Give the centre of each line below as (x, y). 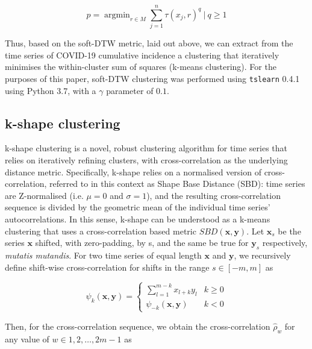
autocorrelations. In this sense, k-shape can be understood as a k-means (138, 219)
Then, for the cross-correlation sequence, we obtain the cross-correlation (138, 326)
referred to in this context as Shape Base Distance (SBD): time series (177, 184)
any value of (27, 338)
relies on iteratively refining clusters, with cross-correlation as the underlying (146, 159)
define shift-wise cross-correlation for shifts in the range (107, 267)
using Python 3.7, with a (51, 90)
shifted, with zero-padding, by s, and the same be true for (142, 243)
